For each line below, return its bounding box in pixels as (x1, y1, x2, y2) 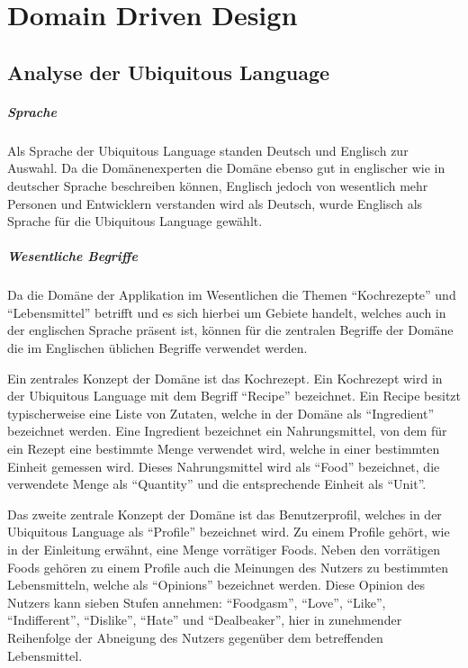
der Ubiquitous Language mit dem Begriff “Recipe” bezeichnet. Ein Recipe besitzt (7, 386, 461, 405)
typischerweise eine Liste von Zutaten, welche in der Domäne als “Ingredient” (7, 403, 435, 422)
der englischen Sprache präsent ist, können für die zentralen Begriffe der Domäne (7, 320, 454, 339)
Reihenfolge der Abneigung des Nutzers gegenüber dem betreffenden (7, 627, 383, 646)
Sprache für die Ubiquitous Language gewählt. (7, 212, 263, 230)
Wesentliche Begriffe (7, 247, 138, 266)
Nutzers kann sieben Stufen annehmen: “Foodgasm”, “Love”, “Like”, (7, 592, 386, 611)
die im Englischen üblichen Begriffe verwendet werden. (7, 339, 308, 357)
